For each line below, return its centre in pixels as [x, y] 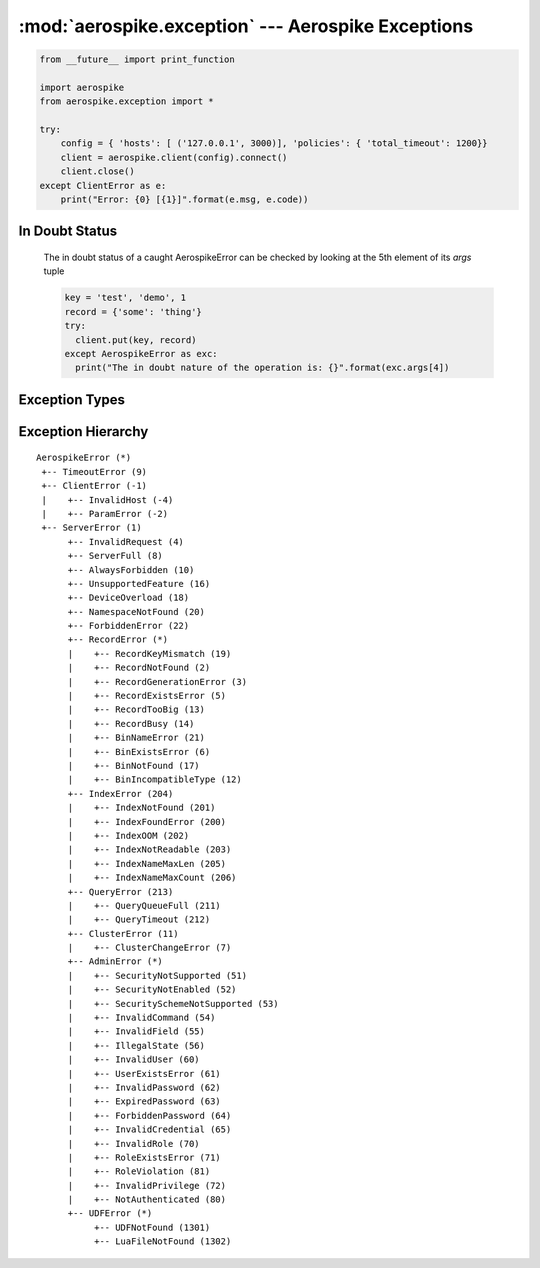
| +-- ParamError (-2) [105, 513]
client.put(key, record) [136, 339]
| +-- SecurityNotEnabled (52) [152, 989]
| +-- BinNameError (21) [136, 738]
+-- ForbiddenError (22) [128, 626]
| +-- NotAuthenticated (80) [147, 1199]
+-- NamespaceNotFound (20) [136, 611]
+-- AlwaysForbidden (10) [131, 569]
